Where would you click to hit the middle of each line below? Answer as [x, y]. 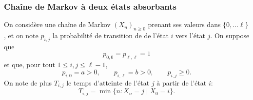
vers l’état [190, 36]
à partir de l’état [182, 82]
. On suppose [230, 36]
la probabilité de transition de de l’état [110, 36]
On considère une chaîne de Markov [57, 24]
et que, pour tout [30, 64]
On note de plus [28, 82]
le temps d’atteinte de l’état [108, 82]
